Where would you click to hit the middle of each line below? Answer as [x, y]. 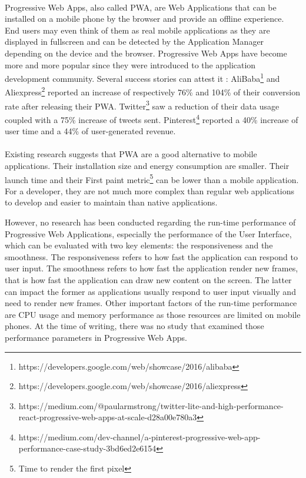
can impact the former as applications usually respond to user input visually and [150, 291]
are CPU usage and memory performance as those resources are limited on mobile [153, 314]
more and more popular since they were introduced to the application [130, 64]
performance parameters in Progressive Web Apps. [96, 337]
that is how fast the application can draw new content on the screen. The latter [148, 279]
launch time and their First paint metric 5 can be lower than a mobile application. [152, 178]
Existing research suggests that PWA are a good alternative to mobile [131, 154]
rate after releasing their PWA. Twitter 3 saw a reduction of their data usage [142, 105]
